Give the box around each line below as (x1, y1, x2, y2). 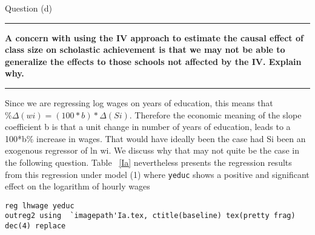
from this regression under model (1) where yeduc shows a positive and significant (5, 168, 310, 180)
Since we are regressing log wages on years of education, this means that (5, 96, 273, 109)
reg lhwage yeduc (5, 201, 75, 210)
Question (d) (5, 2, 52, 14)
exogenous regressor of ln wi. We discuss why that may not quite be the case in (5, 144, 299, 157)
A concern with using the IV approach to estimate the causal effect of (5, 31, 303, 44)
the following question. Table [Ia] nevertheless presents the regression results (5, 155, 292, 168)
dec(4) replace (5, 222, 66, 231)
